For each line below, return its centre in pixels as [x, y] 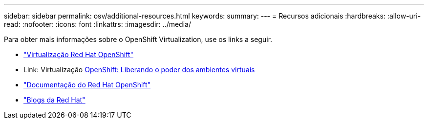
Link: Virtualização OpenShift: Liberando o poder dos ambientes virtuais [139, 70]
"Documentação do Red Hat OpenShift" [87, 85]
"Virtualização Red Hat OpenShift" [78, 54]
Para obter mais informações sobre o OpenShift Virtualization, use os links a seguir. [138, 39]
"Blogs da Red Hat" [54, 100]
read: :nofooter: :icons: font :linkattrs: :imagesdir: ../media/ [97, 24]
